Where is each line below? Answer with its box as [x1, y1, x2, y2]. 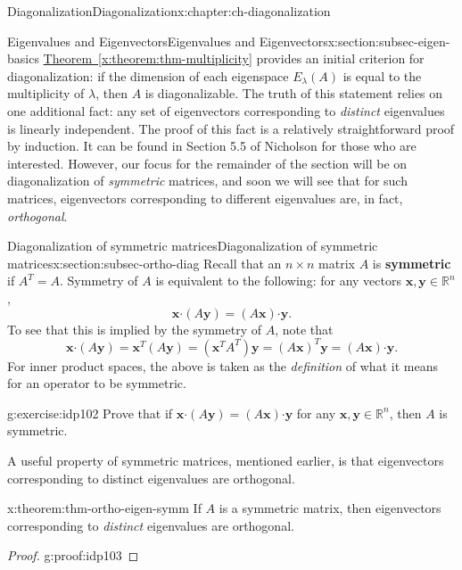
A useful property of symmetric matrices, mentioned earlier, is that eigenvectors [7, 450, 444, 469]
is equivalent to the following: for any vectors [155, 271, 401, 290]
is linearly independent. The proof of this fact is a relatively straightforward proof [7, 119, 455, 137]
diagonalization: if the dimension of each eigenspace [7, 66, 289, 85]
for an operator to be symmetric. [7, 374, 186, 392]
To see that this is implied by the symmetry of [7, 319, 261, 338]
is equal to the [342, 66, 422, 85]
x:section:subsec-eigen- [327, 31, 450, 50]
